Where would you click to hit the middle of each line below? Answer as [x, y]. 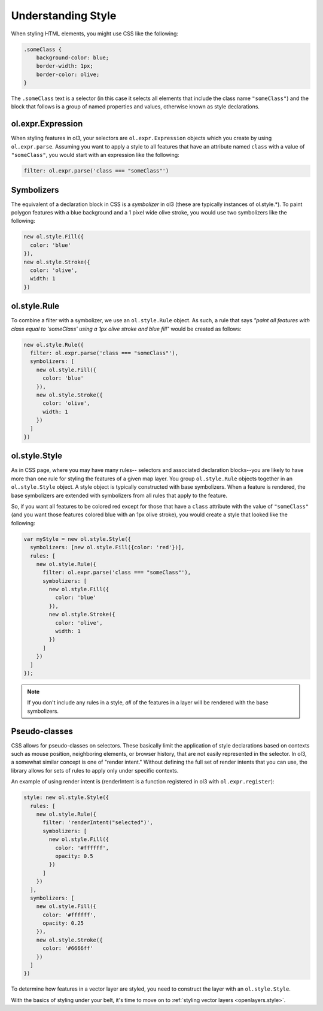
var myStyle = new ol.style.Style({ [77, 539]
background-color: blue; [73, 57]
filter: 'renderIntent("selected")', [98, 823]
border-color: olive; [68, 74]
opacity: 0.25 [63, 923]
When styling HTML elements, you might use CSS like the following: [95, 34]
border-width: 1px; [65, 66]
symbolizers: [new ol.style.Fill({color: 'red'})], [107, 547]
